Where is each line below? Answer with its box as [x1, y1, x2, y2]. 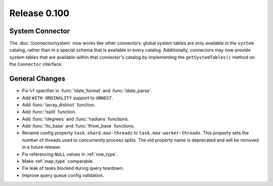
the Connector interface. [9, 61, 63, 68]
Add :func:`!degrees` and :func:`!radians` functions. [22, 116, 129, 122]
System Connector [9, 27, 70, 35]
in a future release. [22, 144, 62, 150]
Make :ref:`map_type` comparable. [22, 158, 94, 164]
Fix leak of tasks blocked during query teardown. [22, 165, 124, 171]
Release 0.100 [9, 8, 70, 19]
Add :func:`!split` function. [22, 109, 77, 115]
